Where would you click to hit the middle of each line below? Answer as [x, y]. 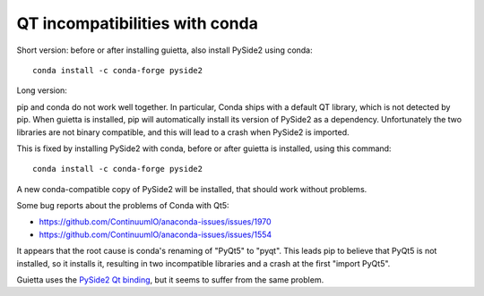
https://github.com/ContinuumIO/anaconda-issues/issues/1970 [156, 222]
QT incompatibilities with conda [138, 23]
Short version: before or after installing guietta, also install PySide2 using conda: [164, 50]
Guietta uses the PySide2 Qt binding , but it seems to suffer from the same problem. [170, 280]
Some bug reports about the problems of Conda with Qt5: [123, 206]
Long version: [42, 90]
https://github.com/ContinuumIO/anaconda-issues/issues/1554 [156, 234]
